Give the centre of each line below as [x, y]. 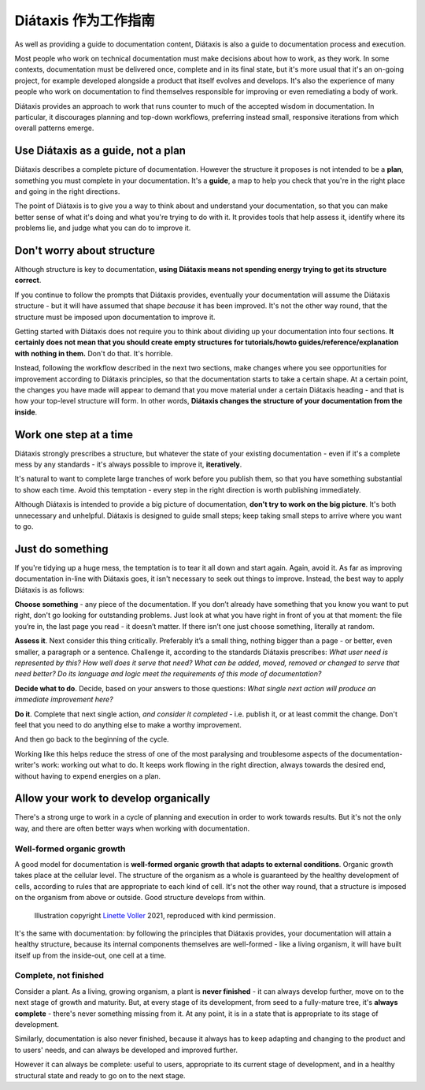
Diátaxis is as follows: [50, 590]
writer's [27, 765]
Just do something [62, 549]
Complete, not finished [59, 976]
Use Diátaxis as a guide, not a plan [100, 151]
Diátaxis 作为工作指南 [85, 20]
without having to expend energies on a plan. [88, 776]
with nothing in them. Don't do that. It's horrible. [94, 353]
